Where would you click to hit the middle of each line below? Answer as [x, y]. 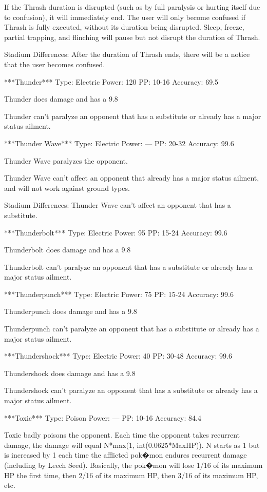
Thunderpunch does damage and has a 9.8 [71, 311]
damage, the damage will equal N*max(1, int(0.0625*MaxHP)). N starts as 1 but [132, 445]
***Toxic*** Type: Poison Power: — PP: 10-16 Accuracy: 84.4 [103, 417]
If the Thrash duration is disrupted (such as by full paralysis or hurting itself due [132, 7]
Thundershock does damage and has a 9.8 [70, 373]
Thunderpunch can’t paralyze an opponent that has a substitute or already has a [132, 329]
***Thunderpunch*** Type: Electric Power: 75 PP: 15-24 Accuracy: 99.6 [119, 294]
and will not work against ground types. [67, 188]
